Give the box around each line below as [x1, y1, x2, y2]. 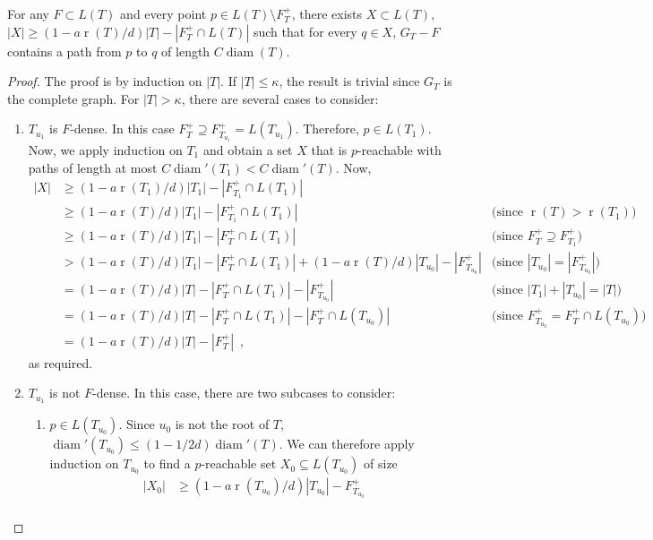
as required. [28, 353, 93, 372]
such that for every [253, 21, 357, 40]
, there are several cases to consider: [181, 89, 379, 107]
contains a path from [7, 41, 122, 60]
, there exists [291, 4, 362, 22]
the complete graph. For [7, 89, 140, 107]
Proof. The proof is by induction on [7, 72, 202, 90]
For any [7, 4, 49, 22]
